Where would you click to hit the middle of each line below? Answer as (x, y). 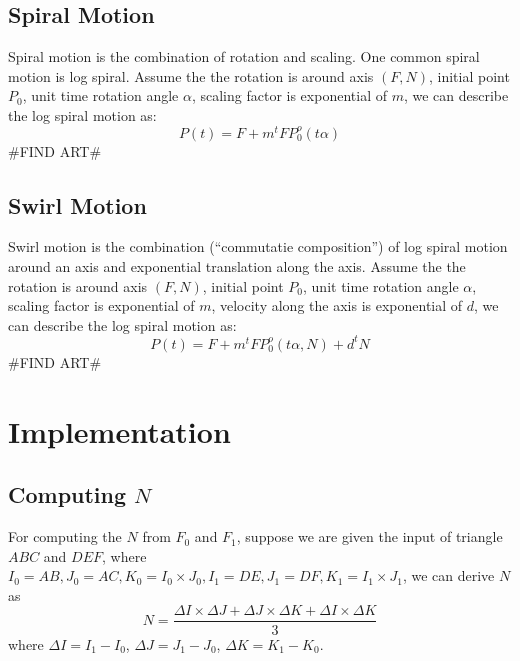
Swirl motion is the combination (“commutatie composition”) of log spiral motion (258, 246)
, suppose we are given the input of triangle (369, 536)
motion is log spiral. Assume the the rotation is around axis (191, 75)
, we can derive (448, 575)
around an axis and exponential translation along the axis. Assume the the (237, 266)
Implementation (119, 430)
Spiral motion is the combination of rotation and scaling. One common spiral (244, 56)
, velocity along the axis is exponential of (337, 305)
